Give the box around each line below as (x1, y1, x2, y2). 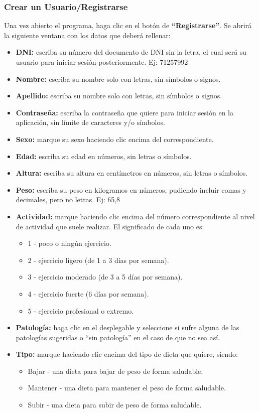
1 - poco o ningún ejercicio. (28, 238, 111, 248)
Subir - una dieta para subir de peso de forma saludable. (28, 399, 202, 410)
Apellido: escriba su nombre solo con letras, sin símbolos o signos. (16, 90, 222, 101)
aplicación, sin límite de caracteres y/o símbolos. (16, 117, 165, 127)
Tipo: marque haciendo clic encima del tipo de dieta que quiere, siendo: (16, 349, 238, 359)
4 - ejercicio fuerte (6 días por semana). (28, 288, 149, 299)
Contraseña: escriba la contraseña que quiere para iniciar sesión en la (16, 107, 233, 117)
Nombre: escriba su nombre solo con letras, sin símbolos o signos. (16, 73, 221, 84)
